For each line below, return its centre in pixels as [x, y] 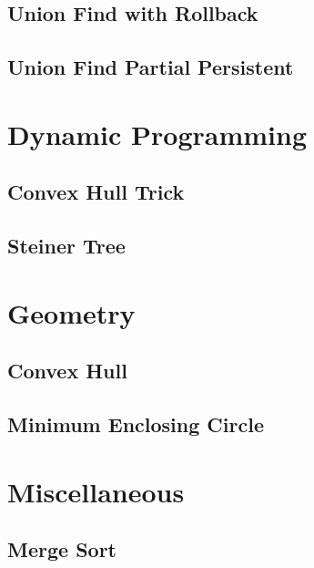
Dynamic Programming [157, 134]
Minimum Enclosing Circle [136, 424]
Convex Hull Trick [96, 192]
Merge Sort [62, 549]
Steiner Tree [66, 246]
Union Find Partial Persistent [151, 67]
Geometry [71, 312]
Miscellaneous [96, 491]
